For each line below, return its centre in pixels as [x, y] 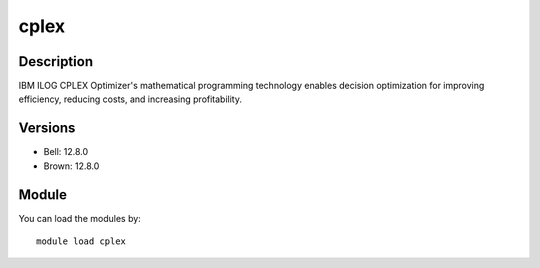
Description [56, 61]
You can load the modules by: [80, 218]
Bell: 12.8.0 [66, 152]
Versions [47, 128]
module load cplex [81, 241]
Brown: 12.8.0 [71, 166]
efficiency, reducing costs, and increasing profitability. [130, 99]
